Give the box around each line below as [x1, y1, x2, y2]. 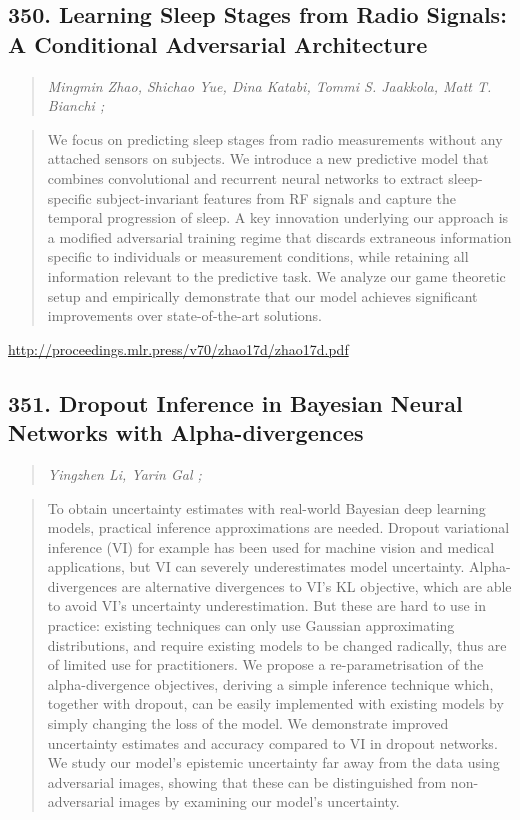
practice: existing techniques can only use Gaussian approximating [47, 615, 455, 636]
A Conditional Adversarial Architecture [8, 28, 428, 59]
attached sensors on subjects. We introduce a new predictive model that [47, 148, 489, 169]
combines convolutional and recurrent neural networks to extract [47, 167, 444, 188]
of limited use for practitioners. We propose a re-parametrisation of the [47, 654, 484, 675]
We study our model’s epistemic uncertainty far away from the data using [47, 752, 500, 773]
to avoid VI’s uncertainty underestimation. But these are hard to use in [47, 595, 486, 616]
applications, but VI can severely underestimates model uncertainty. [47, 556, 465, 577]
